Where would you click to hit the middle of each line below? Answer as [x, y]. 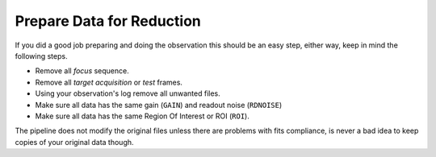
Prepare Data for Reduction [108, 21]
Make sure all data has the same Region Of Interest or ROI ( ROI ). [142, 116]
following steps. [41, 56]
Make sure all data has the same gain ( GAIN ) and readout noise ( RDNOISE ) [159, 105]
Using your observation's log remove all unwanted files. [128, 93]
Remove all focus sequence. [82, 71]
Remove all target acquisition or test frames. [109, 82]
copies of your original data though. [74, 142]
